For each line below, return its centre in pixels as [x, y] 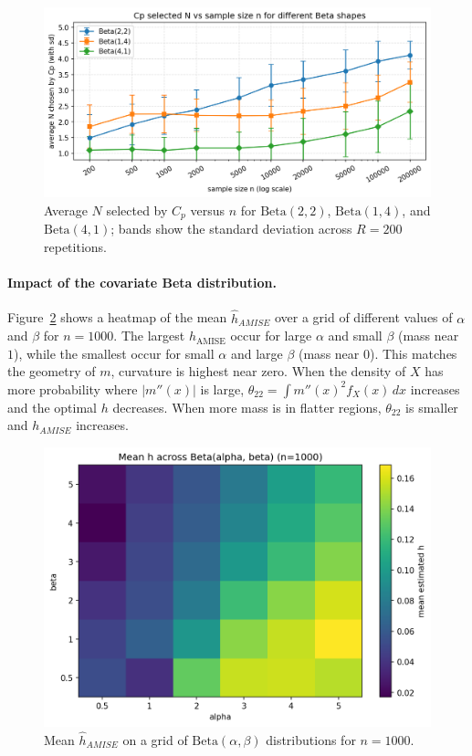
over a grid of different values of [363, 317]
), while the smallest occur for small [114, 353]
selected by [137, 210]
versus [207, 210]
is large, [222, 388]
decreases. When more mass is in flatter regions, [247, 407]
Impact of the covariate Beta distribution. [142, 283]
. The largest [149, 336]
